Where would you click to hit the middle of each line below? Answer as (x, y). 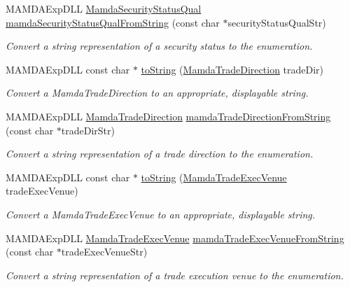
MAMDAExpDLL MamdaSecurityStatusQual (104, 8)
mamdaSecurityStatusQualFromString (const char (113, 22)
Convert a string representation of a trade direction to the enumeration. (160, 154)
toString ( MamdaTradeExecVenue (214, 177)
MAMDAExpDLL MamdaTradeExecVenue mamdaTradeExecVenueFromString (175, 238)
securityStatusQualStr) (277, 22)
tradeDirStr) (88, 130)
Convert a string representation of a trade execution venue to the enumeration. (175, 275)
